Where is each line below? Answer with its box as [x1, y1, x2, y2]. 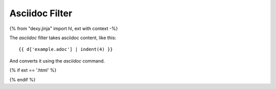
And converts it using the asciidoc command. [9, 57, 105, 64]
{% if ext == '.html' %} [9, 67, 57, 73]
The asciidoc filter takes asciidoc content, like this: [9, 35, 117, 41]
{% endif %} [9, 76, 36, 82]
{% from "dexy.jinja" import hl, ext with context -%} [9, 25, 118, 32]
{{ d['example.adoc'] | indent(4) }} [18, 46, 113, 52]
